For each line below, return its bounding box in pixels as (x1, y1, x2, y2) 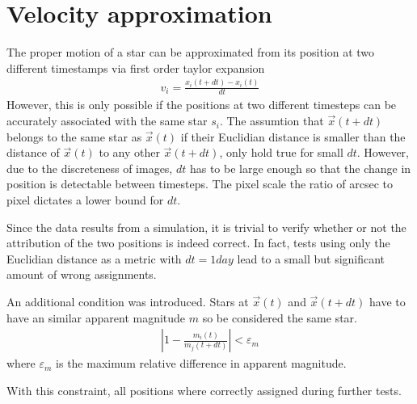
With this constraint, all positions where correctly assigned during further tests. (6, 381, 402, 398)
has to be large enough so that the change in (189, 159, 411, 176)
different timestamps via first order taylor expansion (6, 59, 265, 76)
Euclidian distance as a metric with (6, 250, 182, 267)
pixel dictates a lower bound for (6, 191, 164, 208)
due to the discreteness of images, (6, 159, 173, 176)
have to (369, 293, 406, 310)
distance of (6, 144, 60, 161)
